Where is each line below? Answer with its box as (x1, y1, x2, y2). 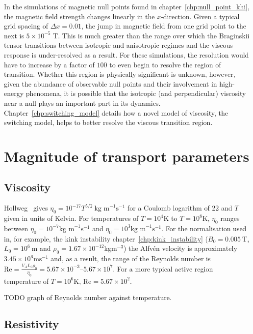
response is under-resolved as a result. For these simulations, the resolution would (4, 49, 249, 60)
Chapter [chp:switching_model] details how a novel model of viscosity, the (4, 107, 228, 118)
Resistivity (4, 316, 59, 332)
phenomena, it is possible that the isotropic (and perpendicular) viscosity (25, 88, 246, 98)
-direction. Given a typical (161, 11, 240, 21)
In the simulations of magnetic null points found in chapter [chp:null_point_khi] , (4, 1, 250, 11)
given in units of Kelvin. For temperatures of (4, 213, 139, 223)
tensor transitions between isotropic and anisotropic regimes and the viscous (4, 40, 233, 50)
